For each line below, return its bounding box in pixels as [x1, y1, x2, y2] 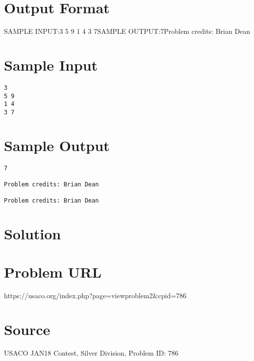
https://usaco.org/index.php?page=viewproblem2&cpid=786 [4, 290, 187, 301]
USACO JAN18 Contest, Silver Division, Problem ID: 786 [4, 348, 178, 358]
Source [4, 319, 51, 339]
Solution [4, 224, 61, 244]
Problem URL [4, 262, 102, 282]
